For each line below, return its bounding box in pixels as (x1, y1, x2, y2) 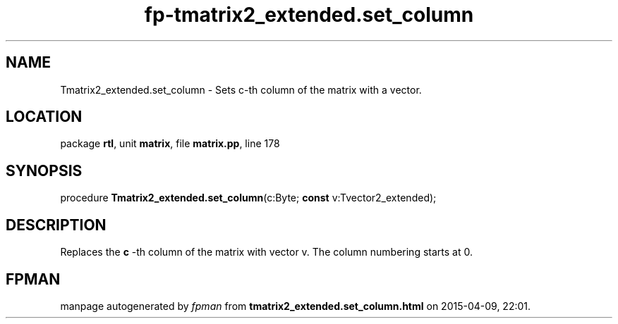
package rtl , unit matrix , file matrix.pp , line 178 (60, 137, 280, 150)
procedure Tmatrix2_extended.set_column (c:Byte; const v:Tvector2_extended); (60, 192, 437, 204)
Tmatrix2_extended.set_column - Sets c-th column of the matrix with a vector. (60, 83, 422, 96)
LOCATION (6, 108, 83, 126)
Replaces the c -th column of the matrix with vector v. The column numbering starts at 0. (60, 246, 473, 258)
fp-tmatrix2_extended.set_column (144, 3, 474, 27)
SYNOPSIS (6, 161, 83, 180)
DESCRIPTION (6, 216, 107, 234)
